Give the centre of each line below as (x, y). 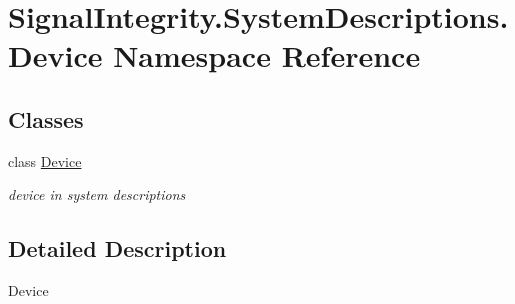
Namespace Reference (267, 55)
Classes (46, 118)
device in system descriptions (97, 194)
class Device (45, 160)
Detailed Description (117, 248)
